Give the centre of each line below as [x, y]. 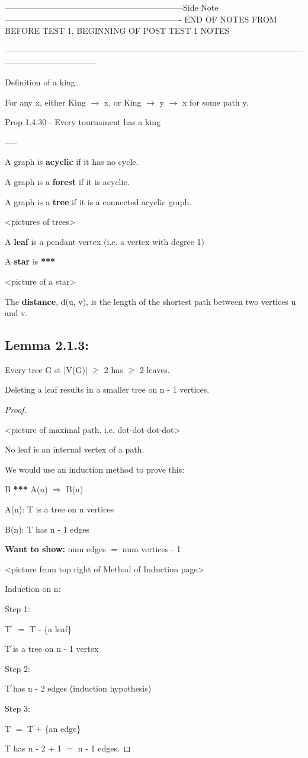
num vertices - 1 [152, 549]
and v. [16, 313]
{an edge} [63, 728]
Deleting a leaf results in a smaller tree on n [85, 389]
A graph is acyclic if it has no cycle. [72, 162]
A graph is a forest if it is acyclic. [67, 181]
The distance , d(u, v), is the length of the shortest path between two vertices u [150, 301]
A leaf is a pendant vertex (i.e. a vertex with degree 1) [105, 241]
